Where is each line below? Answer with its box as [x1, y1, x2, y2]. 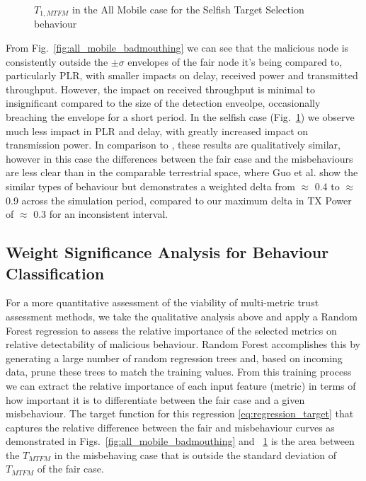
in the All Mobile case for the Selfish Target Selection [72, 2, 304, 16]
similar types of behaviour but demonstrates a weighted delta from [6, 178, 295, 193]
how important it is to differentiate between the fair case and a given [6, 392, 305, 407]
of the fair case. [37, 461, 104, 476]
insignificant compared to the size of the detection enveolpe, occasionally [6, 95, 321, 110]
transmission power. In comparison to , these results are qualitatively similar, [6, 137, 341, 152]
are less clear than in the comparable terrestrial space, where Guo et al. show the [6, 165, 358, 180]
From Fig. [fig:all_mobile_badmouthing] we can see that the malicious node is [6, 40, 349, 55]
